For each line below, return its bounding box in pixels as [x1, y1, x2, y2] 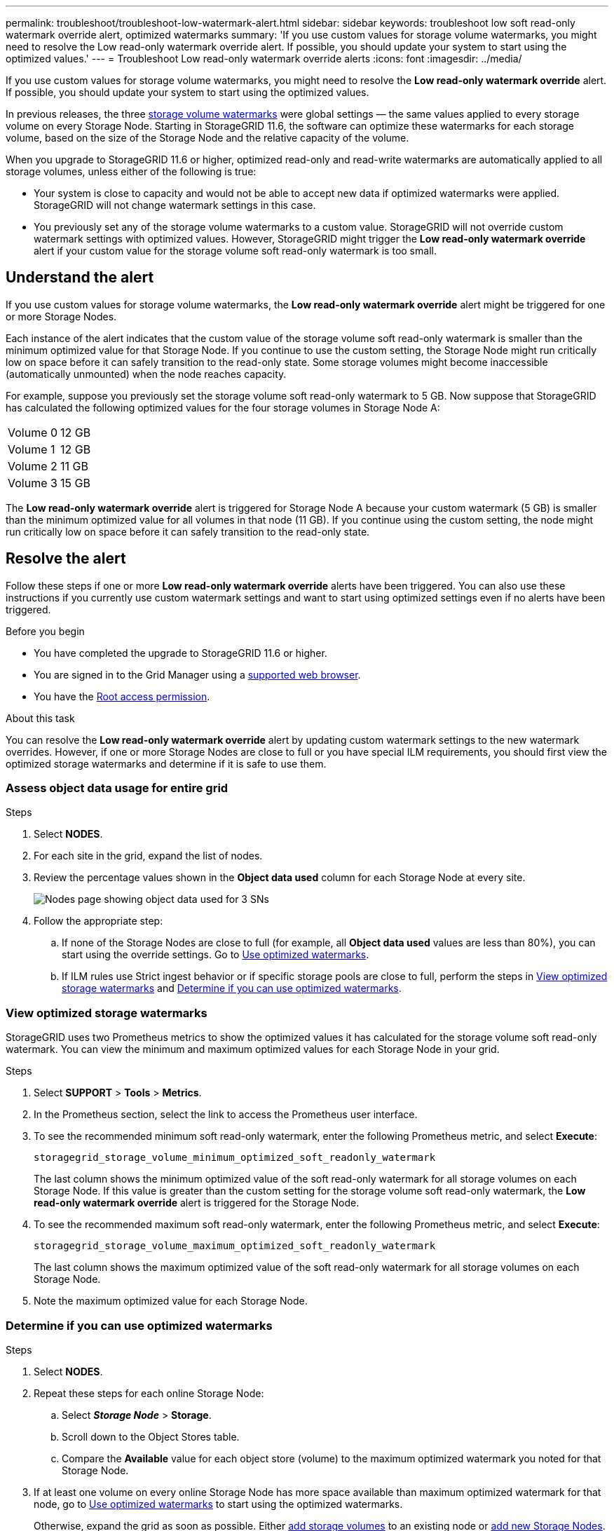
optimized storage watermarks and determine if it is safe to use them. [6, 757, 327, 770]
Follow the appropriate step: [34, 915, 163, 927]
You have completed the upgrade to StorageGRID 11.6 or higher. [34, 646, 327, 659]
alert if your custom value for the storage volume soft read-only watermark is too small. [34, 245, 437, 257]
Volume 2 [8, 458, 57, 473]
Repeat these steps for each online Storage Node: [34, 1387, 264, 1399]
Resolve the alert [6, 550, 126, 568]
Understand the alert [6, 268, 154, 287]
